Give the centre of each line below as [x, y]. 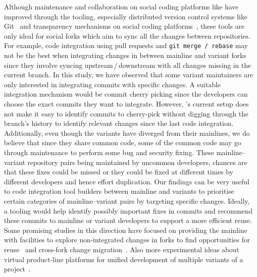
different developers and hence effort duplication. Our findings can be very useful [127, 181]
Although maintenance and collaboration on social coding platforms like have [121, 6]
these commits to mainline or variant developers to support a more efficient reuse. [128, 220]
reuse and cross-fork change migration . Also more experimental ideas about [122, 249]
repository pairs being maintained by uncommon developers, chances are [137, 162]
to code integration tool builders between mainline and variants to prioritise [119, 191]
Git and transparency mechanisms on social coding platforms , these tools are [124, 26]
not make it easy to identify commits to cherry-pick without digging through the [126, 113]
